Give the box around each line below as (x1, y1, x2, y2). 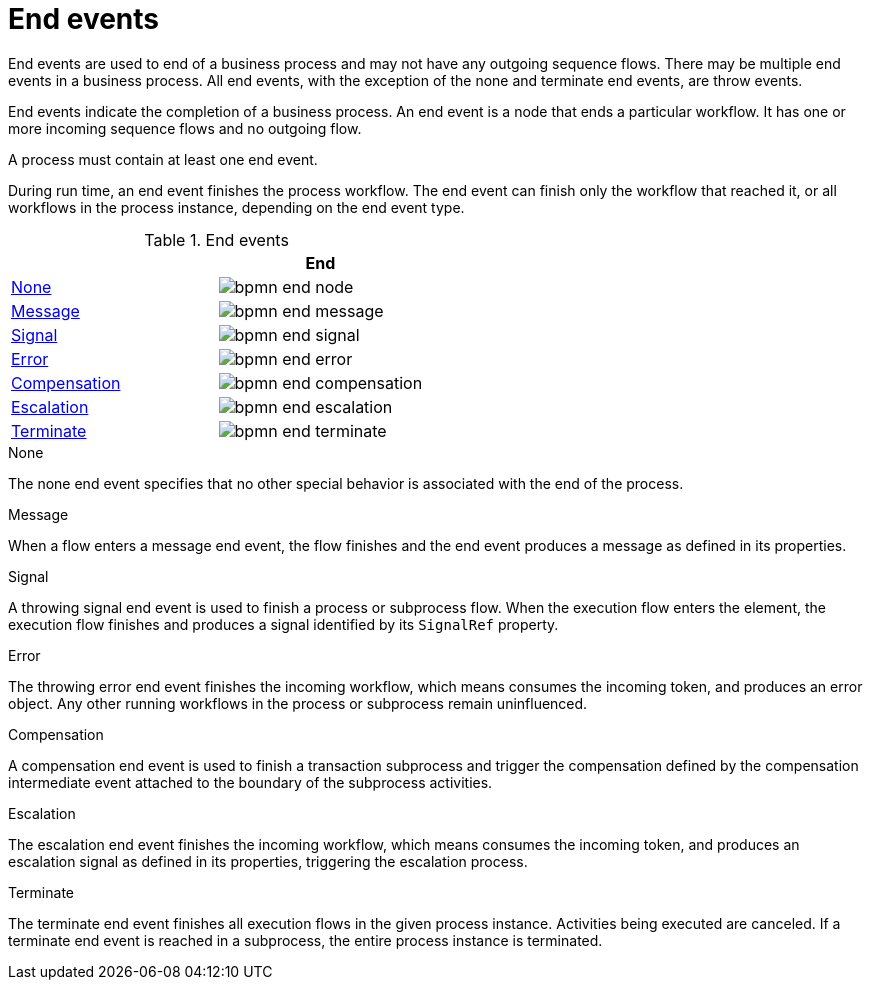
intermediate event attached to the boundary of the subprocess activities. (8, 773, 493, 791)
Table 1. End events (144, 229, 289, 250)
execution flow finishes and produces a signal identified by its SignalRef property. (8, 615, 559, 633)
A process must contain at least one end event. (8, 150, 318, 168)
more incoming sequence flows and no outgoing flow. (8, 119, 362, 137)
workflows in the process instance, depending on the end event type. (8, 198, 465, 216)
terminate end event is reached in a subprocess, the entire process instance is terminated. (8, 931, 603, 949)
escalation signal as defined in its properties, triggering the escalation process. (8, 852, 528, 870)
